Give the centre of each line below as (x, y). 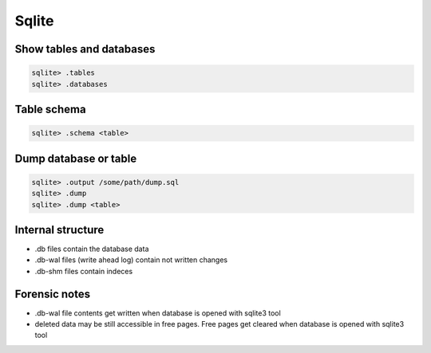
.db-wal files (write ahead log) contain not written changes (131, 260)
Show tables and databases (85, 49)
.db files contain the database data (92, 249)
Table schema (51, 109)
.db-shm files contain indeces (84, 271)
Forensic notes (53, 294)
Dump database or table (76, 158)
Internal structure (59, 230)
